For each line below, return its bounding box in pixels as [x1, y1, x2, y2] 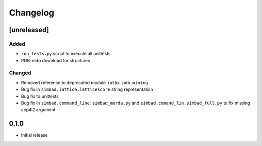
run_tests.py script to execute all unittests [21, 51, 111, 57]
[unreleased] [9, 26, 49, 34]
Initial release [21, 132, 48, 138]
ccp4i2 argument [21, 107, 56, 113]
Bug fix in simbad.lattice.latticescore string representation [21, 86, 153, 92]
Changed [9, 69, 32, 76]
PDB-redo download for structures [21, 57, 90, 63]
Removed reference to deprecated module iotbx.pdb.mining [21, 80, 148, 85]
